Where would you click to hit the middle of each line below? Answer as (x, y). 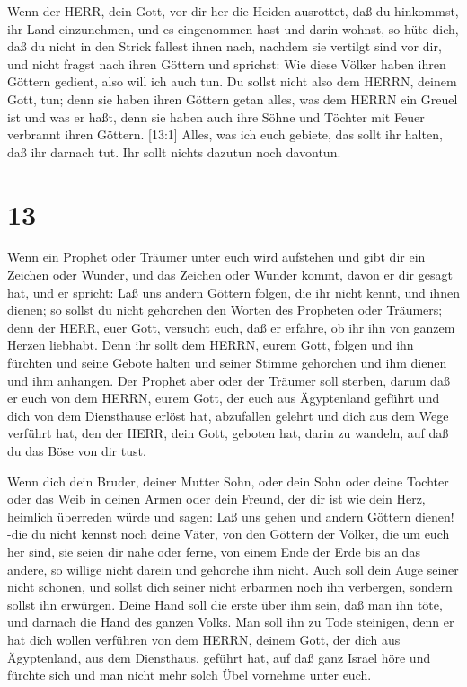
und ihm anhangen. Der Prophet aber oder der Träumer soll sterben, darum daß (229, 380)
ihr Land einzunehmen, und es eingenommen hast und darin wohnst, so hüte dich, (233, 28)
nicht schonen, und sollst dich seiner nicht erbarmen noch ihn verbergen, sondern (230, 587)
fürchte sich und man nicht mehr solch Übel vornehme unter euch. (189, 675)
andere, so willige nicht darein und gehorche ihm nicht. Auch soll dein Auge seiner (233, 569)
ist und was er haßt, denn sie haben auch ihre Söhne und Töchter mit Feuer (216, 116)
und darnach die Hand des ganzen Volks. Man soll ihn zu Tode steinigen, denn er (231, 622)
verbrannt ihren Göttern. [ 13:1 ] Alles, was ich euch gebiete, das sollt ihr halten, (225, 134)
